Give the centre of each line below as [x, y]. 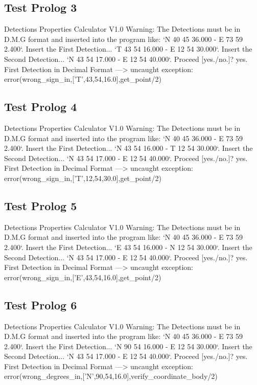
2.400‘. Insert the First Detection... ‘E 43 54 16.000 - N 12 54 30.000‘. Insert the [128, 247]
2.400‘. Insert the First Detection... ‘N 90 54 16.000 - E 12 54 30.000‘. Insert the [128, 346]
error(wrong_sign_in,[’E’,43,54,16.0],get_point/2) [83, 277]
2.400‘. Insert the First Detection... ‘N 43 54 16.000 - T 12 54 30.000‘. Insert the [128, 148]
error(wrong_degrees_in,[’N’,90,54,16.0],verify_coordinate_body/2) [111, 376]
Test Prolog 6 [41, 304]
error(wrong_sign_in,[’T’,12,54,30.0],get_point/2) [83, 178]
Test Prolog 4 [41, 107]
